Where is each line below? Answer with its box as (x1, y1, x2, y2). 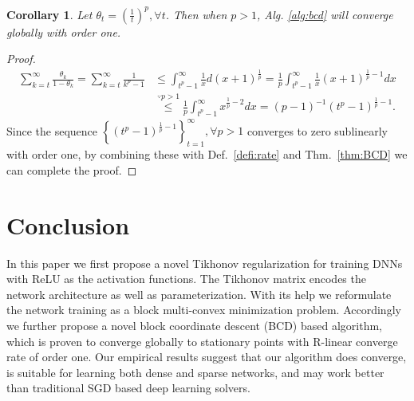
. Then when (165, 6, 227, 22)
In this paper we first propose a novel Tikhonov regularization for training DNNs (6, 254, 403, 271)
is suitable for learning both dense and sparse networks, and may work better (6, 364, 384, 380)
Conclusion (6, 208, 130, 241)
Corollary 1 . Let (6, 6, 93, 22)
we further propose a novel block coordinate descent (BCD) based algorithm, (6, 316, 382, 333)
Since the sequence (6, 122, 98, 139)
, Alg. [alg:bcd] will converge (256, 6, 393, 22)
